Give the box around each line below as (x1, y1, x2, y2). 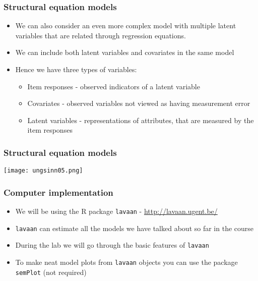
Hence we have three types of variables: (15, 64, 137, 74)
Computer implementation (4, 186, 113, 198)
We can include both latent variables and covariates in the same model (15, 47, 234, 58)
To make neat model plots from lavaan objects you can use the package (15, 257, 238, 267)
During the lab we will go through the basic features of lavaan (15, 240, 209, 250)
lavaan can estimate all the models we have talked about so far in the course (15, 222, 254, 233)
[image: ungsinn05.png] (4, 167, 83, 175)
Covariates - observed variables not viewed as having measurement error (27, 98, 250, 108)
